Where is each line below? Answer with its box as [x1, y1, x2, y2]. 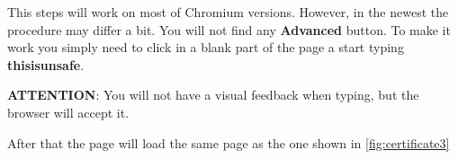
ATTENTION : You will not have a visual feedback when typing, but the [7, 85, 419, 104]
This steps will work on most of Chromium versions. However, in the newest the [7, 3, 449, 21]
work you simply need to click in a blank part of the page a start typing [7, 38, 404, 57]
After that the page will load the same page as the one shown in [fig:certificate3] [7, 133, 450, 152]
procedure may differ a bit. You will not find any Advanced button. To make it [7, 20, 451, 39]
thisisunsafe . [7, 55, 85, 74]
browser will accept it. [7, 102, 130, 121]
